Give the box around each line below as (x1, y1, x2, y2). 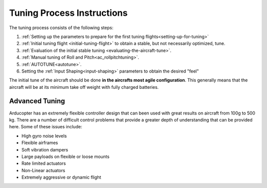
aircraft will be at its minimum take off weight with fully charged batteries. (9, 84, 159, 90)
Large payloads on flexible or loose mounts (21, 153, 110, 159)
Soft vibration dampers (21, 147, 69, 152)
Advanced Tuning (9, 97, 65, 106)
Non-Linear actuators (21, 167, 65, 173)
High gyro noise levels (21, 133, 67, 139)
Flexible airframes (21, 140, 58, 146)
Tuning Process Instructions (9, 7, 128, 18)
